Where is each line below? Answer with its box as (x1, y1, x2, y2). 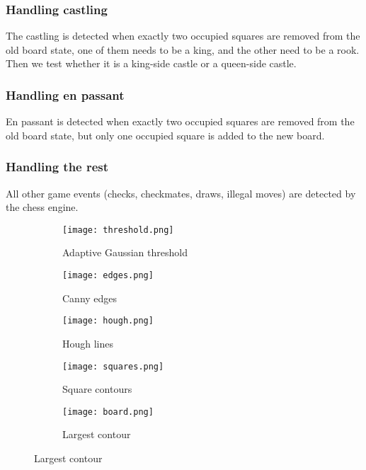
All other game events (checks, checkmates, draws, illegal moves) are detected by (6, 185, 356, 200)
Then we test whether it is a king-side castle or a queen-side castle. (6, 56, 297, 71)
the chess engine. (6, 200, 79, 214)
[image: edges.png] (62, 270, 154, 281)
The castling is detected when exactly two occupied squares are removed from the (6, 28, 360, 43)
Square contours (62, 382, 132, 396)
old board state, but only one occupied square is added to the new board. (6, 127, 325, 142)
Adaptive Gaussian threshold (62, 245, 188, 260)
